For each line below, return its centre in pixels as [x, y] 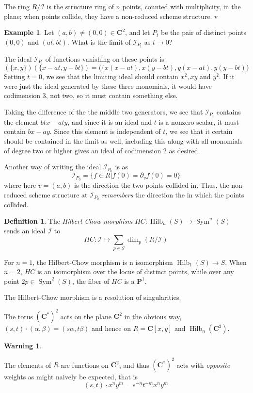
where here [20, 185]
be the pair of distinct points [204, 32]
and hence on [111, 328]
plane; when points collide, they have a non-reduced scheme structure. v [111, 16]
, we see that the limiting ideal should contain [110, 76]
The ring [17, 6]
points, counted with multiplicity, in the [182, 6]
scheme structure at [58, 194]
